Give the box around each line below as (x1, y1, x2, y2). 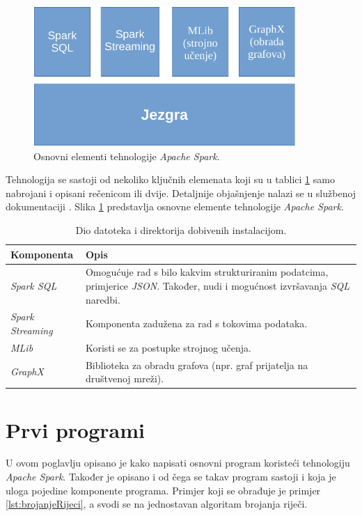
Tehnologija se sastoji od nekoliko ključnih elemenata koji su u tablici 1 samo (6, 172, 335, 187)
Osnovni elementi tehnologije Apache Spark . (33, 148, 220, 163)
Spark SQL (10, 278, 57, 292)
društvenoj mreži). (85, 371, 164, 386)
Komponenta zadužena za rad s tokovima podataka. (85, 316, 308, 331)
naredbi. (85, 292, 120, 306)
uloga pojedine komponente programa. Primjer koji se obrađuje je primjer (6, 483, 321, 497)
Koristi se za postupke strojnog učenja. (85, 340, 251, 354)
